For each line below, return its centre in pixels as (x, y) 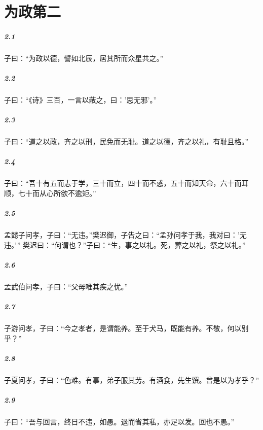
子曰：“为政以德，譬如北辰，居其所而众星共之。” (84, 58)
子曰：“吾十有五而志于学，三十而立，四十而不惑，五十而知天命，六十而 (123, 183)
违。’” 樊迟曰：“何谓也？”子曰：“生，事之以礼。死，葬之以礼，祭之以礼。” (125, 244)
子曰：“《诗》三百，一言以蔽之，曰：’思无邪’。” (80, 100)
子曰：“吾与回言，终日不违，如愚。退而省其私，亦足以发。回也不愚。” (119, 421)
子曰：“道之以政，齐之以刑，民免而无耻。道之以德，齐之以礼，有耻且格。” (126, 141)
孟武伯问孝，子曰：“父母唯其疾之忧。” (66, 286)
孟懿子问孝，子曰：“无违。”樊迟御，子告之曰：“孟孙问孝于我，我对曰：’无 (125, 235)
